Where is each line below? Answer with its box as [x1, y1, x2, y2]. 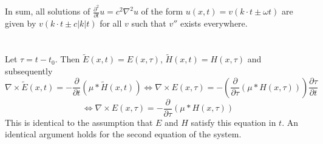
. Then [55, 53, 80, 65]
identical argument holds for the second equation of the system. [5, 128, 242, 140]
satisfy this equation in [191, 116, 276, 128]
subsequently [5, 64, 53, 77]
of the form [141, 5, 183, 18]
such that [131, 17, 166, 30]
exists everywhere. [180, 17, 248, 30]
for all [100, 17, 122, 30]
